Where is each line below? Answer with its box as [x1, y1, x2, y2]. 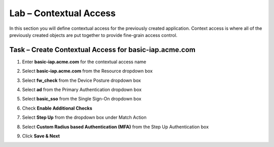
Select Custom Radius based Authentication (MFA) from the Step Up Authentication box [22, 124, 209, 130]
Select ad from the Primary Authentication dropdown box [22, 86, 142, 93]
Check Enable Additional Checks [22, 105, 92, 111]
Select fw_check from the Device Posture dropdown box [22, 77, 142, 83]
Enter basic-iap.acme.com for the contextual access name [22, 59, 147, 65]
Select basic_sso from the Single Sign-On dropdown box [22, 96, 142, 102]
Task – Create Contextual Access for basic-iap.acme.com [9, 45, 195, 54]
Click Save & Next [22, 133, 60, 139]
